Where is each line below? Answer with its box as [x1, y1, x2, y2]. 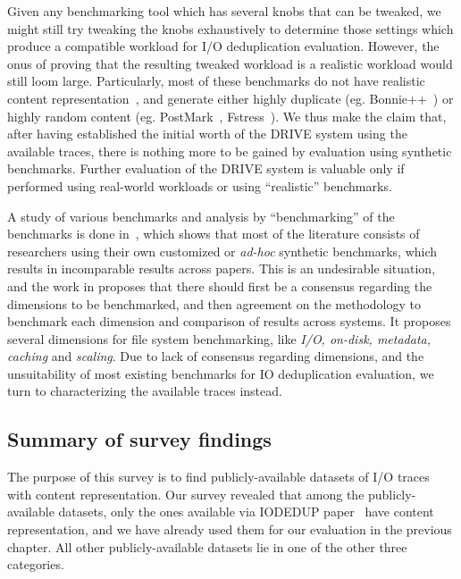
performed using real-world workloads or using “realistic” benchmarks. [7, 176, 392, 195]
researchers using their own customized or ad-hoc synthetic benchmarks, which [7, 241, 438, 260]
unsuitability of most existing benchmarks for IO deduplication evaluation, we [7, 364, 434, 382]
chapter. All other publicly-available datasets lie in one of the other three [7, 537, 407, 556]
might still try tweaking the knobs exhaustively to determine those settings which [7, 19, 454, 38]
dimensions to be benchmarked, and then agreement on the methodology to [7, 294, 422, 313]
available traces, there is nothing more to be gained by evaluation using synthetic [7, 141, 452, 160]
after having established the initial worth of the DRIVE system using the [7, 124, 407, 143]
